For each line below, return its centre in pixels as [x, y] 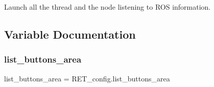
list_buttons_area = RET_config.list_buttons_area [87, 78]
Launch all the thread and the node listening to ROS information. [108, 7]
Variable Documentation [70, 34]
